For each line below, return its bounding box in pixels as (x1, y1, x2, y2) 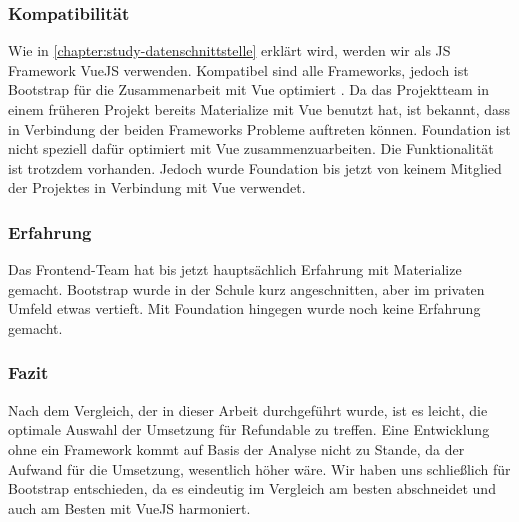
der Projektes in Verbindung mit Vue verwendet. (8, 177, 306, 198)
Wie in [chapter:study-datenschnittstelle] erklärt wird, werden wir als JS (8, 40, 451, 61)
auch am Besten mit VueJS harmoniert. (8, 497, 251, 518)
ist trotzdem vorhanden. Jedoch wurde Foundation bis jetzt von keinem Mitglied (8, 157, 502, 178)
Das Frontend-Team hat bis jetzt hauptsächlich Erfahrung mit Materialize (8, 259, 462, 280)
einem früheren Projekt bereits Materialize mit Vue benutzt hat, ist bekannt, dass (8, 99, 510, 119)
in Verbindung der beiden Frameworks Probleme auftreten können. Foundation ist (8, 118, 511, 139)
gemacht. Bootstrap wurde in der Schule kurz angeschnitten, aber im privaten (8, 278, 485, 299)
